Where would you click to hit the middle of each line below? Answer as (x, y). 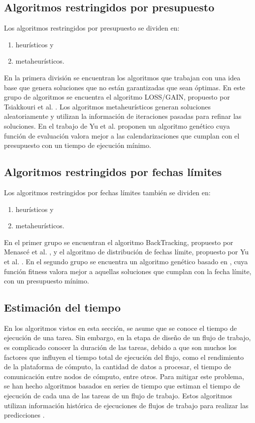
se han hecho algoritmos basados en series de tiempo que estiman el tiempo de (122, 386)
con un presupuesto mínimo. (47, 281)
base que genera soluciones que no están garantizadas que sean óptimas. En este (125, 87)
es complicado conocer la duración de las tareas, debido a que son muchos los (120, 347)
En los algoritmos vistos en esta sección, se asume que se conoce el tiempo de (120, 328)
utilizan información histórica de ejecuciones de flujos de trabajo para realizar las (126, 405)
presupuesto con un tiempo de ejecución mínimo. (78, 145)
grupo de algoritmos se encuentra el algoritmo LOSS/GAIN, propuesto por (117, 97)
